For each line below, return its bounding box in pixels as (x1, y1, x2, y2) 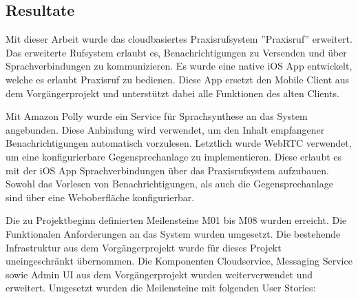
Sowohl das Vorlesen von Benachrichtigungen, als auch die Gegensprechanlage (6, 176, 333, 191)
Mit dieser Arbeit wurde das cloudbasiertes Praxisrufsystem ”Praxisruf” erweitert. (6, 32, 352, 46)
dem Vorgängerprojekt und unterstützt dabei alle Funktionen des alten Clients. (6, 85, 339, 100)
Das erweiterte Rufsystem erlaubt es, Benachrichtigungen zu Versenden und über (6, 45, 347, 59)
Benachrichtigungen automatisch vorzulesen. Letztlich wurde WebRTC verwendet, (6, 136, 352, 150)
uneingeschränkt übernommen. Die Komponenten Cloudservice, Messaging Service (6, 254, 352, 268)
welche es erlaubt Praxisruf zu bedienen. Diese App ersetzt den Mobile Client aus (6, 72, 350, 86)
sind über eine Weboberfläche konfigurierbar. (6, 189, 195, 204)
